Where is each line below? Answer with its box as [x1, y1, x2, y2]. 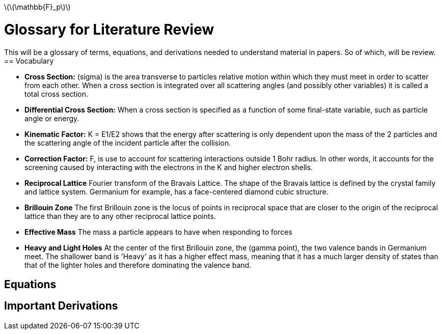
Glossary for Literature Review [4, 20, 214, 38]
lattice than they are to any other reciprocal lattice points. [24, 211, 216, 220]
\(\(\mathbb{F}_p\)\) [4, 3, 71, 11]
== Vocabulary [4, 56, 54, 65]
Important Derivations [4, 299, 118, 313]
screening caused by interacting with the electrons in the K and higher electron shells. [24, 162, 313, 172]
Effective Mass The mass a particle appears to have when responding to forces [24, 227, 292, 236]
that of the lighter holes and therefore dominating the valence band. [24, 260, 252, 269]
